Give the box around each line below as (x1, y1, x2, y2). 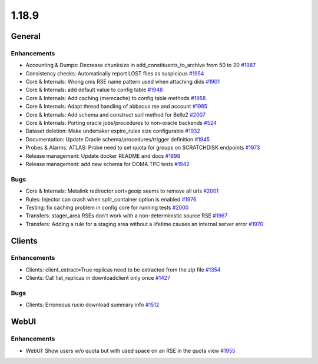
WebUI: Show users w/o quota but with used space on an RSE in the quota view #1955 (25, 347, 236, 354)
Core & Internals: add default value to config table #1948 (25, 86, 163, 94)
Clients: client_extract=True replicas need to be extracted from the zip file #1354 (25, 266, 221, 273)
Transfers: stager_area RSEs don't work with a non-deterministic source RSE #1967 (25, 212, 228, 219)
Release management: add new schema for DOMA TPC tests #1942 (25, 161, 190, 167)
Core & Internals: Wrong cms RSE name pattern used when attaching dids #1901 (25, 78, 220, 85)
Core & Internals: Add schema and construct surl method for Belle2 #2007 (25, 111, 206, 118)
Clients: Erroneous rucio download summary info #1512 (25, 301, 160, 309)
